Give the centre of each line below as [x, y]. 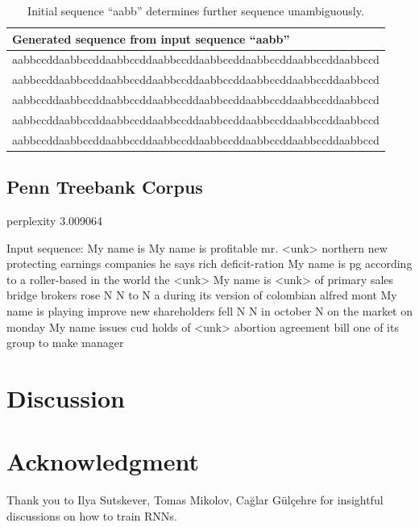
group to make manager [65, 343]
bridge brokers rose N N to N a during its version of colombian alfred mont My [202, 295]
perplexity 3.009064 [55, 221]
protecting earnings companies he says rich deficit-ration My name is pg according [209, 263]
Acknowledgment [103, 461]
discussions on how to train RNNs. [92, 515]
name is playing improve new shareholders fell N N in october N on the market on [210, 311]
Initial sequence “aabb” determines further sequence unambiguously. [196, 10]
